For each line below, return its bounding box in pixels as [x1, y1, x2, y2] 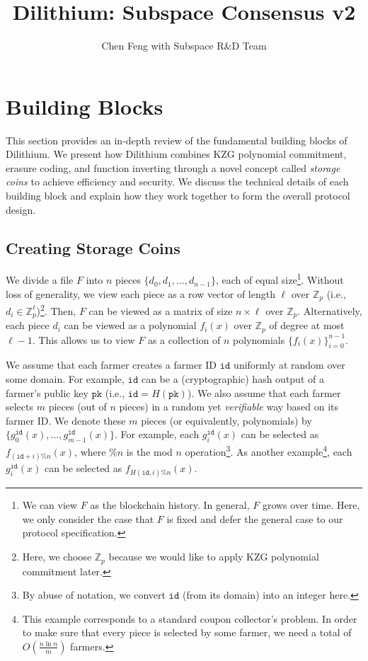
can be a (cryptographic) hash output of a [141, 372, 324, 386]
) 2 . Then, [36, 301, 76, 318]
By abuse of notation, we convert [22, 587, 166, 602]
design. [6, 202, 36, 217]
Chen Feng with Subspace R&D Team [101, 38, 267, 53]
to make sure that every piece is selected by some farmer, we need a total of [22, 625, 352, 640]
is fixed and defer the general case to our [166, 511, 343, 526]
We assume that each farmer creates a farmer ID [6, 357, 217, 372]
